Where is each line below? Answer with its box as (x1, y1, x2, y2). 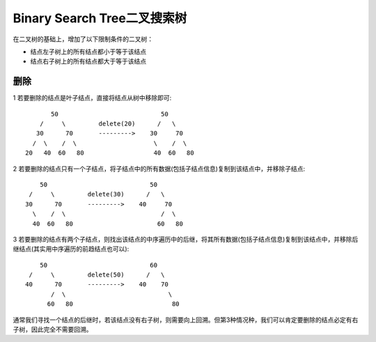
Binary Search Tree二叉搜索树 (13, 10, 187, 26)
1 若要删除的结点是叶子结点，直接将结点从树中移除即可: (13, 94, 172, 102)
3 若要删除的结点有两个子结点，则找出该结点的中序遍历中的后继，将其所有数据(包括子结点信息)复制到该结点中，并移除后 (13, 235, 359, 243)
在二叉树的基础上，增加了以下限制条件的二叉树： (13, 35, 153, 43)
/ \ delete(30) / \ (29, 190, 165, 199)
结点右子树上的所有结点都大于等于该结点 (30, 57, 146, 65)
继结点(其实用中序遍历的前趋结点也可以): (13, 244, 130, 254)
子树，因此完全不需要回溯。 (13, 325, 93, 334)
